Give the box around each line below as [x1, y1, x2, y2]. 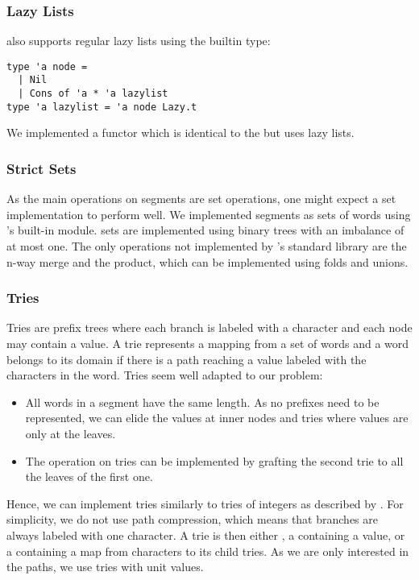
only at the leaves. [25, 425, 116, 441]
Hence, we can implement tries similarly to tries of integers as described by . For [6, 495, 404, 512]
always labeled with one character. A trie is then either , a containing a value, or [6, 526, 405, 543]
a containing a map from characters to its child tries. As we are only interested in [6, 542, 409, 559]
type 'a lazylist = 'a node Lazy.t [6, 101, 197, 113]
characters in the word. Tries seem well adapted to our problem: [6, 367, 323, 383]
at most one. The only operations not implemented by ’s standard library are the [6, 238, 407, 255]
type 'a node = [6, 60, 88, 72]
